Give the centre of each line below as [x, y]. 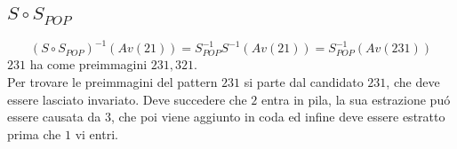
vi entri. [96, 133]
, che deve [413, 82]
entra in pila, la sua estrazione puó [356, 99]
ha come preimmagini [88, 64]
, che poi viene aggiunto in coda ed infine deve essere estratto [278, 117]
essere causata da [54, 117]
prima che [34, 133]
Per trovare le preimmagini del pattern [112, 82]
